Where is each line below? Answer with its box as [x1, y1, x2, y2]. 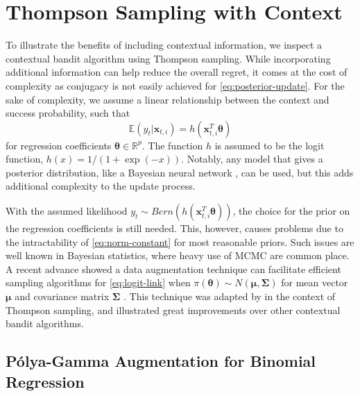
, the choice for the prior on [232, 204, 350, 218]
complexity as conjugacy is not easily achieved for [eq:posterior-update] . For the [6, 78, 345, 92]
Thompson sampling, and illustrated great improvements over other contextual [6, 302, 341, 317]
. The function [142, 138, 203, 152]
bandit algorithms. [6, 316, 84, 331]
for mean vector [281, 275, 348, 290]
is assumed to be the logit [214, 138, 325, 152]
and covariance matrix [15, 289, 110, 304]
